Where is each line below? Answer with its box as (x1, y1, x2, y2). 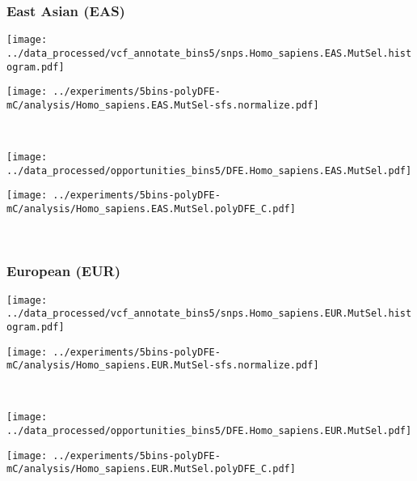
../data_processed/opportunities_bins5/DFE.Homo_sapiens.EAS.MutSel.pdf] (6, 164, 412, 177)
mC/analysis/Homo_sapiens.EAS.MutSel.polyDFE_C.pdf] (6, 203, 296, 215)
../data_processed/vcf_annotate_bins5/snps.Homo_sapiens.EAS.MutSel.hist (6, 47, 412, 59)
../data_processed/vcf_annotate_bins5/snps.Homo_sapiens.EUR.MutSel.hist (6, 308, 412, 320)
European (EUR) (6, 261, 121, 281)
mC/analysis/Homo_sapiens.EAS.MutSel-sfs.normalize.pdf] (6, 99, 319, 111)
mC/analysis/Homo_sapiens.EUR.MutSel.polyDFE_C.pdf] (6, 463, 296, 475)
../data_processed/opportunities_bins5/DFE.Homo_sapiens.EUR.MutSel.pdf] (6, 425, 412, 437)
